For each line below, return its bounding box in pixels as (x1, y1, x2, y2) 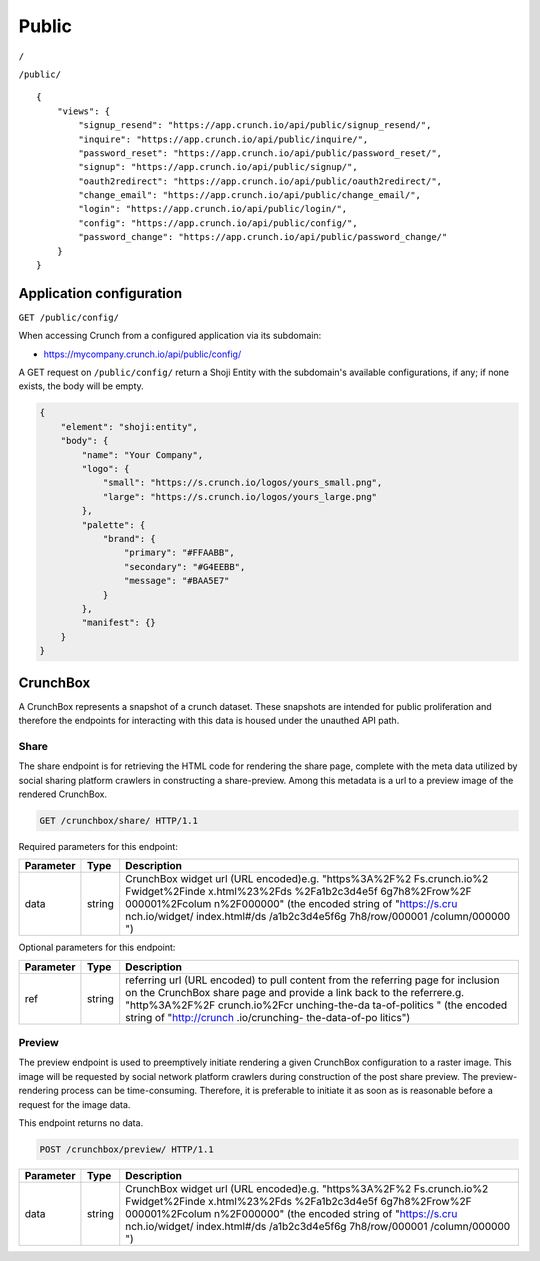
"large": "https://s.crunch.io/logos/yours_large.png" (102, 491, 378, 502)
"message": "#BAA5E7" (123, 575, 230, 587)
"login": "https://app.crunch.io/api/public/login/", (78, 203, 348, 215)
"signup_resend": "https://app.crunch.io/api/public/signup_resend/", (78, 120, 432, 131)
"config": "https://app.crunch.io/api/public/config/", (78, 217, 359, 229)
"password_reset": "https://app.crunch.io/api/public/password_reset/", (78, 147, 443, 159)
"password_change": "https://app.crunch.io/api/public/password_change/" (78, 231, 448, 243)
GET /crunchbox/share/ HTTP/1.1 (39, 815, 199, 826)
